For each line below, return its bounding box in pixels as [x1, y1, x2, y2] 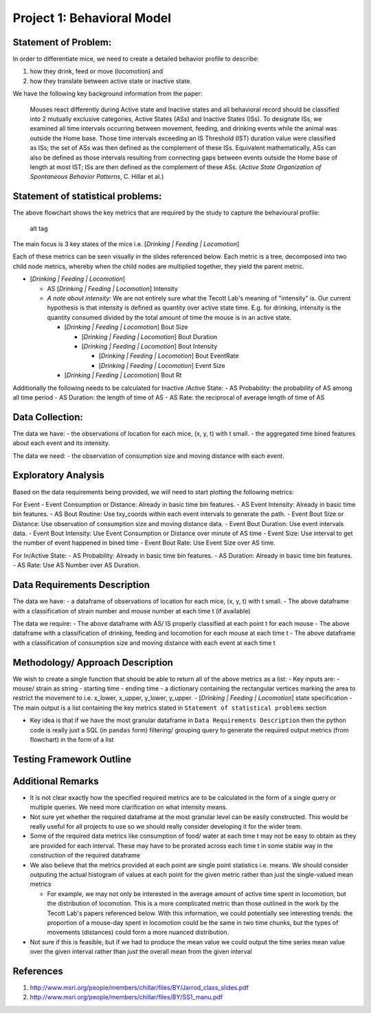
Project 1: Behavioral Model [12, 10, 172, 25]
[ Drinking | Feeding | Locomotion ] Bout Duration [81, 332, 218, 340]
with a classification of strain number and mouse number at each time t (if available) [12, 607, 251, 615]
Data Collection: [12, 411, 84, 423]
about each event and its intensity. [12, 439, 110, 447]
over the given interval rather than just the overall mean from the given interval [30, 948, 252, 956]
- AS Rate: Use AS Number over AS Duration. [12, 561, 140, 569]
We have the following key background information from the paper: [12, 89, 203, 98]
